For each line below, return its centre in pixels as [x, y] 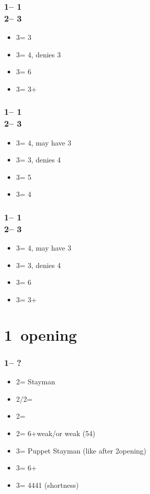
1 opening [41, 334]
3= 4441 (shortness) [47, 485]
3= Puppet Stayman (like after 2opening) [81, 450]
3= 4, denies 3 [38, 54]
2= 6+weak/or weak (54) [56, 433]
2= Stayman [36, 382]
